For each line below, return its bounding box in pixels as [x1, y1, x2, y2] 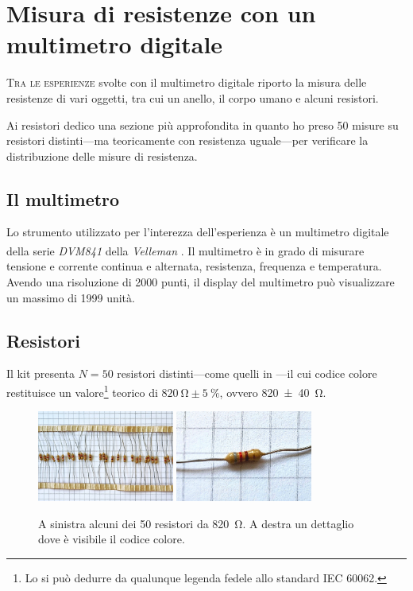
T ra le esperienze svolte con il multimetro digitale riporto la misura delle [6, 74, 367, 91]
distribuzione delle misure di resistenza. [6, 147, 198, 164]
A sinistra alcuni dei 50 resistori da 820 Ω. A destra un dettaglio [38, 515, 354, 531]
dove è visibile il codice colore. [38, 531, 185, 547]
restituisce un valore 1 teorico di [6, 381, 158, 400]
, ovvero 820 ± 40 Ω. [219, 383, 326, 400]
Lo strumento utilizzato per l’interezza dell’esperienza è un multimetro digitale [6, 224, 389, 240]
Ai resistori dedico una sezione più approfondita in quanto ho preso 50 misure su [6, 116, 399, 133]
